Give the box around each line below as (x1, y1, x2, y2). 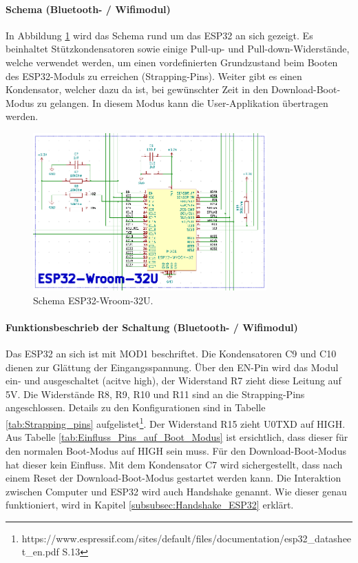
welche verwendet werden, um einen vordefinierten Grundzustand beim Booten (6, 55, 338, 69)
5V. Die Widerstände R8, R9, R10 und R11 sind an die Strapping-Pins (6, 386, 305, 401)
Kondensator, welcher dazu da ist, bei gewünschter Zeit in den (6, 82, 268, 97)
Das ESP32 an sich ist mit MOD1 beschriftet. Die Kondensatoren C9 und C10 (6, 346, 337, 361)
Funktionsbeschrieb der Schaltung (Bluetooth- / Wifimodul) (6, 319, 298, 334)
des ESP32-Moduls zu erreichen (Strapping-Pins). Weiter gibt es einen (6, 68, 302, 83)
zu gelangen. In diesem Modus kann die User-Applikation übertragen (36, 95, 328, 110)
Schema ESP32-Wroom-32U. (33, 293, 154, 307)
